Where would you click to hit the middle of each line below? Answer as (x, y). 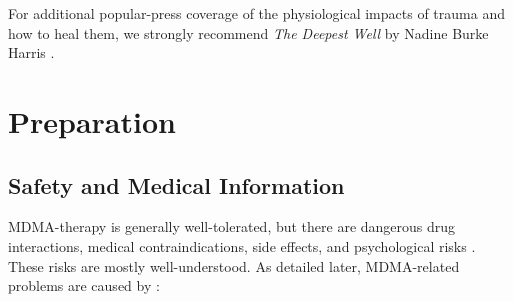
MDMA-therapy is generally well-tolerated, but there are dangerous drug (232, 226)
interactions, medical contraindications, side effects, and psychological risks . (242, 245)
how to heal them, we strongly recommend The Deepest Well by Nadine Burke (248, 32)
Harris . (31, 52)
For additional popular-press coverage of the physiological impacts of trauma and (256, 13)
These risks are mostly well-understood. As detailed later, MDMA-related (234, 265)
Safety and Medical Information (176, 184)
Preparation (92, 120)
